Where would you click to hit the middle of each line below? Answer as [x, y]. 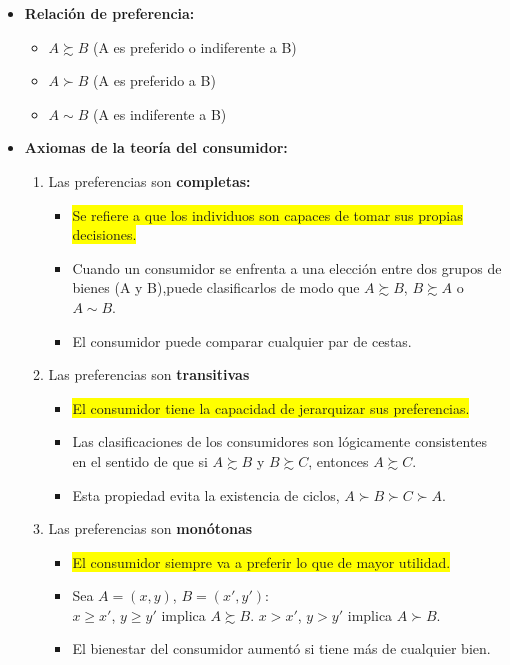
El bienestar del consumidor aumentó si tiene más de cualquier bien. [281, 648]
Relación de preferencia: [109, 13]
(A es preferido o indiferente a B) [194, 46]
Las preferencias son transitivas [149, 374]
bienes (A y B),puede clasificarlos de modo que [216, 287]
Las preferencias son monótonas [150, 528]
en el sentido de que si [140, 460]
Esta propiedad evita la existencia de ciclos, [206, 494]
